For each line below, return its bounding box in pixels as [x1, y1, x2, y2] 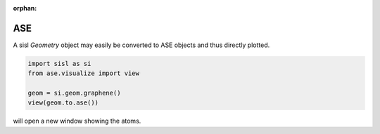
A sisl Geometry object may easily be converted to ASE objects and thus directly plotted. [13, 41, 270, 49]
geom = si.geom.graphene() [27, 89, 121, 98]
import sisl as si [27, 60, 91, 67]
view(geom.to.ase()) [27, 99, 99, 107]
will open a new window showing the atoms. [13, 116, 141, 126]
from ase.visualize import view [27, 69, 140, 77]
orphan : [13, 4, 37, 12]
